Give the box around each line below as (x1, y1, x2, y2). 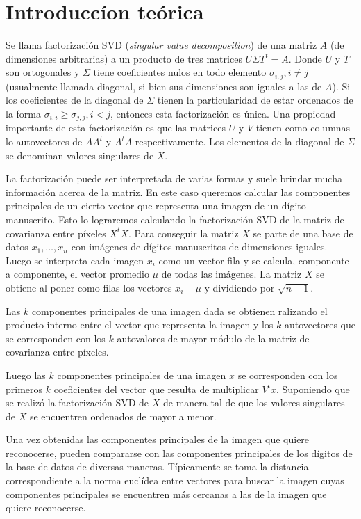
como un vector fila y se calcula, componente (158, 253, 349, 267)
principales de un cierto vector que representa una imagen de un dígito (6, 198, 306, 213)
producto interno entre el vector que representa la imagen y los (6, 317, 274, 332)
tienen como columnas (255, 120, 351, 135)
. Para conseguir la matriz (128, 225, 239, 240)
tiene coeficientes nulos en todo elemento (93, 65, 267, 79)
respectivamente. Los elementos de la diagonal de (135, 134, 344, 148)
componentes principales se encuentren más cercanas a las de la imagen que (6, 486, 327, 501)
